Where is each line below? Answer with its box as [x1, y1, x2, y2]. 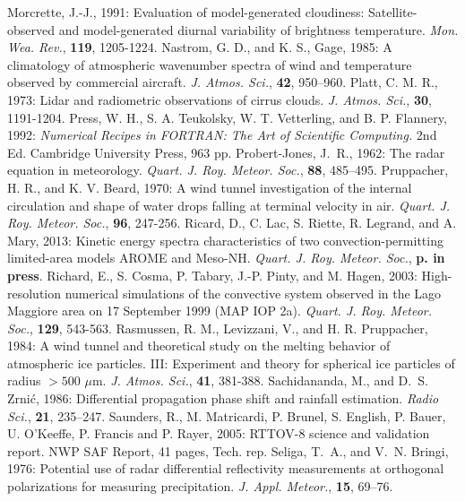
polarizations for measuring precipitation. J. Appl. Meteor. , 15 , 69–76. [7, 477, 393, 496]
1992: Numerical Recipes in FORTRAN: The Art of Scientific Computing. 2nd [7, 125, 437, 144]
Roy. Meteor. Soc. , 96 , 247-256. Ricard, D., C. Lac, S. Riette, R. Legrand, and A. [7, 213, 457, 232]
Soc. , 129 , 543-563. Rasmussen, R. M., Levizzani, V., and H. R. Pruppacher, [7, 318, 428, 337]
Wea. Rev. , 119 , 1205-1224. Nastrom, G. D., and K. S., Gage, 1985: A [7, 38, 392, 56]
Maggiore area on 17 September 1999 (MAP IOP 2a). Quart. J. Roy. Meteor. [7, 301, 433, 320]
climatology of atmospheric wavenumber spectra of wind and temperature [7, 55, 412, 73]
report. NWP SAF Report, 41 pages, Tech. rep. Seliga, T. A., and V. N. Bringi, [7, 441, 449, 460]
